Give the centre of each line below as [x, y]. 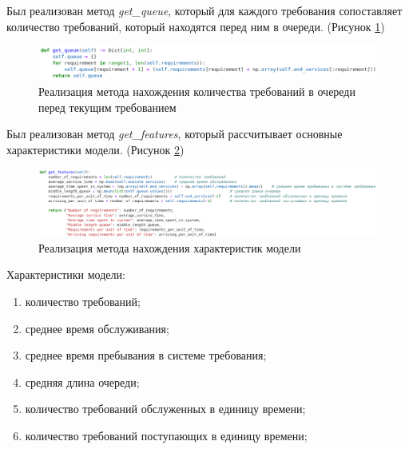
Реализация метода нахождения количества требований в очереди [197, 91]
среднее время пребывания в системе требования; [146, 355]
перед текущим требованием [107, 107]
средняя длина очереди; [82, 381]
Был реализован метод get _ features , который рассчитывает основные [175, 134]
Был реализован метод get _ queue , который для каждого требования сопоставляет [204, 10]
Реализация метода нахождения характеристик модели [170, 247]
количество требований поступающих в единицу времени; [166, 436]
